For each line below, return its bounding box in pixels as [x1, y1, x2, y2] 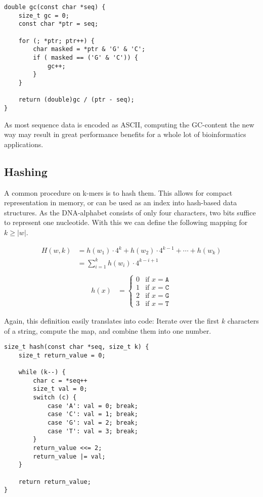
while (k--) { [18, 369, 66, 376]
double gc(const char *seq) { [4, 4, 106, 11]
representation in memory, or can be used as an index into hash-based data [4, 197, 237, 208]
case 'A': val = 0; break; [47, 402, 138, 410]
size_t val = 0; [33, 385, 87, 393]
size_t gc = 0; [18, 12, 69, 19]
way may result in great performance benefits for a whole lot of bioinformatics [4, 129, 246, 140]
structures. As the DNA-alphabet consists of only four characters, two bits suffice [4, 207, 256, 217]
